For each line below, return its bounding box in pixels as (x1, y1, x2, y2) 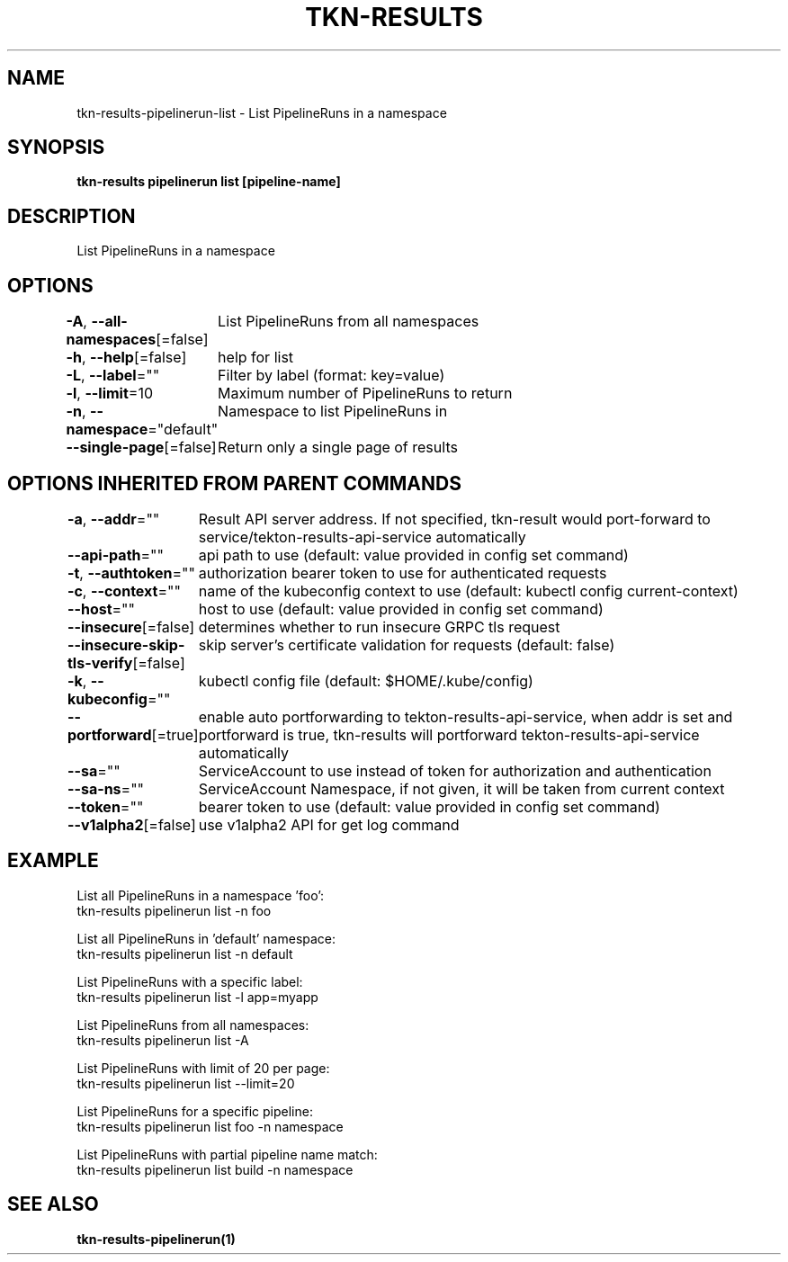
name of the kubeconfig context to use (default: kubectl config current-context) (198, 581, 739, 600)
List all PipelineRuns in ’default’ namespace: (76, 930, 336, 946)
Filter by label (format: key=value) (218, 366, 445, 385)
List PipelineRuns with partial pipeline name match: (76, 1146, 378, 1162)
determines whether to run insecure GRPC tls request (198, 617, 560, 636)
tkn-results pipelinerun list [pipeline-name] (76, 174, 341, 190)
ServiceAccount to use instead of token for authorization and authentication (198, 761, 712, 780)
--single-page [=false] (66, 438, 217, 457)
